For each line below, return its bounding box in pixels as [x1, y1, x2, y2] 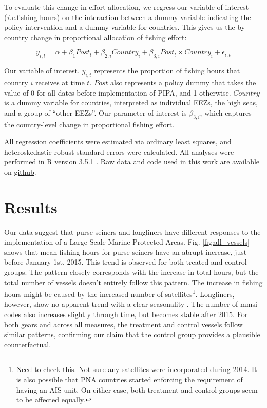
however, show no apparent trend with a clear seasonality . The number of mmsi [4, 299, 257, 309]
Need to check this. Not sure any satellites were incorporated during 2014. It [16, 364, 257, 375]
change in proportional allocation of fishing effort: [30, 31, 187, 42]
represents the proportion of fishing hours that [94, 65, 240, 76]
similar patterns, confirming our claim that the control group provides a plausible [4, 329, 260, 340]
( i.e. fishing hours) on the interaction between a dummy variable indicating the [4, 11, 251, 22]
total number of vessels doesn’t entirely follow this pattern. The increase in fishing [4, 276, 263, 287]
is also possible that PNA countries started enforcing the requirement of [16, 374, 243, 385]
